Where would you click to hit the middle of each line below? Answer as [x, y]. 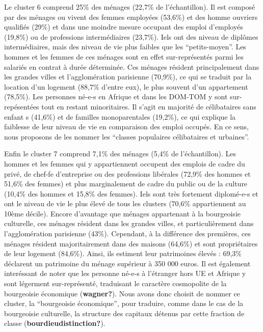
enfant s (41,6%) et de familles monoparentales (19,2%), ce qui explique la [120, 116]
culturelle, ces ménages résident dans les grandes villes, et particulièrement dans [129, 223]
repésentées [22, 106]
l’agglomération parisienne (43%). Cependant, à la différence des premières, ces [127, 233]
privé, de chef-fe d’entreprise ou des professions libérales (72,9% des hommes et [127, 173]
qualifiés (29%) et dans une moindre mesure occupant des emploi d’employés [124, 27]
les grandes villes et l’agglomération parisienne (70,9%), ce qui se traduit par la [128, 77]
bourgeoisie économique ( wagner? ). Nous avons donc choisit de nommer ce [122, 293]
